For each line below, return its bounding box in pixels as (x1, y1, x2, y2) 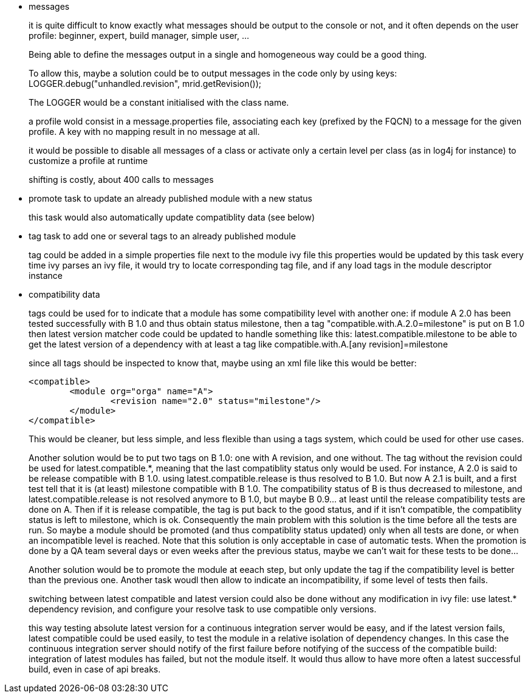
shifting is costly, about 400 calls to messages (29, 174, 214, 185)
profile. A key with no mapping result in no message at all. (29, 126, 260, 137)
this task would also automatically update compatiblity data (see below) (29, 212, 315, 222)
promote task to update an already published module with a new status (29, 193, 313, 204)
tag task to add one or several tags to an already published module (29, 231, 296, 241)
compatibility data (29, 289, 100, 299)
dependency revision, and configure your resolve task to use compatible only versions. (29, 604, 377, 614)
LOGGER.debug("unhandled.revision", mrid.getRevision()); (29, 78, 261, 89)
